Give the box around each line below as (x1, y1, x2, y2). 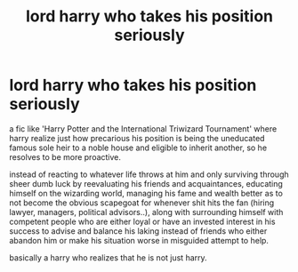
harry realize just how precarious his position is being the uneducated (9, 132, 265, 143)
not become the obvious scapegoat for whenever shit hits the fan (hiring (9, 197, 275, 208)
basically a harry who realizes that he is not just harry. (9, 252, 207, 263)
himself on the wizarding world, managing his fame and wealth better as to (9, 188, 283, 198)
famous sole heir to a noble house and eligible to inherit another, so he (9, 142, 268, 153)
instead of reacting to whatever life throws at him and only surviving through (9, 169, 289, 180)
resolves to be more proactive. (9, 151, 122, 162)
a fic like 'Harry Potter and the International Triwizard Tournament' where (9, 123, 278, 134)
